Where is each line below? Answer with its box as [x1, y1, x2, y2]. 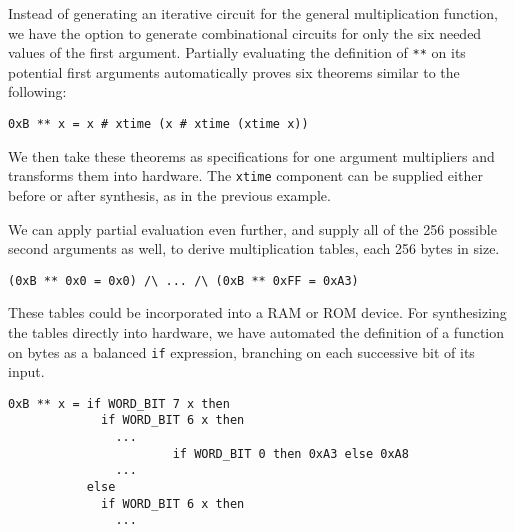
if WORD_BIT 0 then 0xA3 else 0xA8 [172, 446, 409, 461]
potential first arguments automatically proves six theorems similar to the [8, 61, 460, 82]
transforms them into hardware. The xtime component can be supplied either [8, 165, 483, 186]
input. [8, 361, 45, 382]
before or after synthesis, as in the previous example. [8, 184, 331, 205]
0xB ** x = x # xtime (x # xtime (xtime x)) [8, 117, 309, 132]
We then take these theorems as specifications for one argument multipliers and [8, 145, 495, 166]
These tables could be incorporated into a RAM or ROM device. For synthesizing [8, 302, 507, 323]
